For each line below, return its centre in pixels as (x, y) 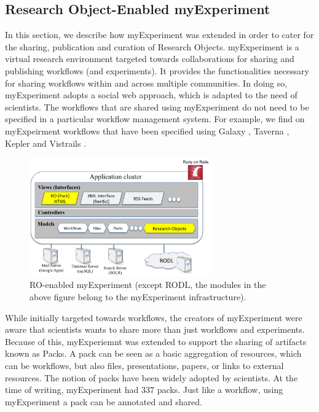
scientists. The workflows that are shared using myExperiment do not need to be (157, 107)
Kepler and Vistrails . (46, 143)
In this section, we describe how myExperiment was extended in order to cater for (159, 35)
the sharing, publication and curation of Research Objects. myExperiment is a (152, 46)
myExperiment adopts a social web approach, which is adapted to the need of (151, 95)
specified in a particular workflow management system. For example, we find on (155, 119)
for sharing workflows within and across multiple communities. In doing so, (146, 83)
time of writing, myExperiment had (72, 390)
